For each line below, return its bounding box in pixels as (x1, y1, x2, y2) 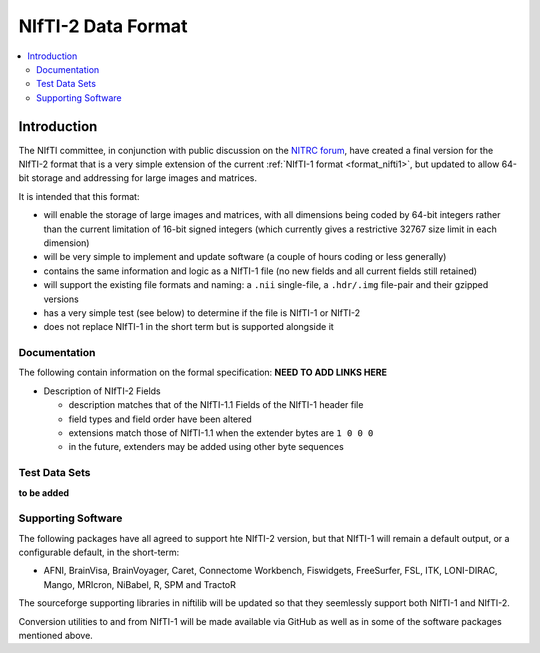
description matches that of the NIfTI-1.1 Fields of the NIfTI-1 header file (68, 399, 364, 411)
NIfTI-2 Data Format (18, 15, 188, 37)
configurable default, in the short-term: (18, 546, 180, 559)
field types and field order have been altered (68, 413, 252, 425)
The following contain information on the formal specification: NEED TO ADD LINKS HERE (18, 366, 387, 379)
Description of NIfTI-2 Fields (43, 385, 162, 397)
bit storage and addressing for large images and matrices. (18, 172, 258, 184)
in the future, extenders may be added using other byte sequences (68, 441, 344, 453)
